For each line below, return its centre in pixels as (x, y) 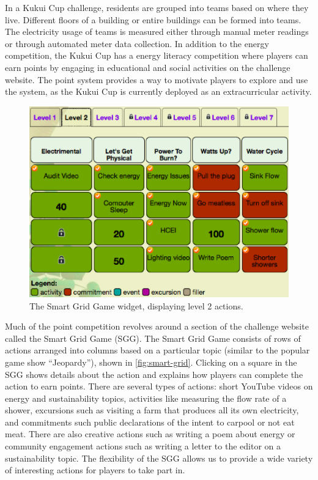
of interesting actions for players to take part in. (95, 470)
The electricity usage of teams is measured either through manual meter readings (157, 31)
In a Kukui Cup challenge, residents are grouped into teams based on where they (157, 7)
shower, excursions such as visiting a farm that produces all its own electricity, (152, 410)
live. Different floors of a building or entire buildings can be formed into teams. (153, 19)
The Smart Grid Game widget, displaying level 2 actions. (136, 305)
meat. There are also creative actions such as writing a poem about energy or (150, 434)
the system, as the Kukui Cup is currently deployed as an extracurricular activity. (158, 91)
